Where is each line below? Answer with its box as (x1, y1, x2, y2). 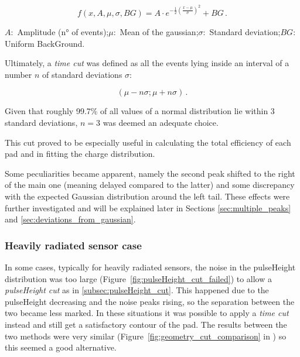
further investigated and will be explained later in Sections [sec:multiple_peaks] (5, 201, 291, 214)
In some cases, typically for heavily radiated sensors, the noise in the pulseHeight (5, 261, 296, 273)
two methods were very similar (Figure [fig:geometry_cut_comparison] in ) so (5, 329, 287, 342)
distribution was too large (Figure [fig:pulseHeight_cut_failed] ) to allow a (5, 272, 272, 284)
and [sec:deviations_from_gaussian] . (5, 213, 136, 225)
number (5, 68, 32, 80)
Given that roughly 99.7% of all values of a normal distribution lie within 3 (5, 105, 275, 117)
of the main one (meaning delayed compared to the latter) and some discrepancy (5, 179, 295, 191)
